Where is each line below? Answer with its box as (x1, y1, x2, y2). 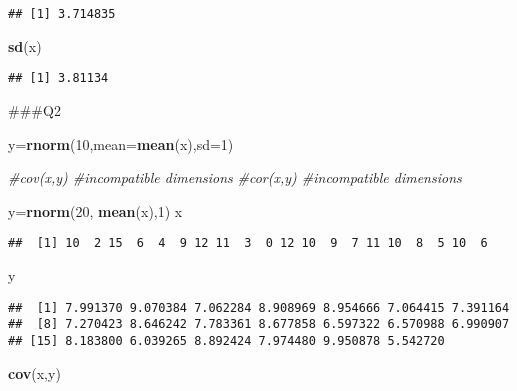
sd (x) (8, 35, 42, 56)
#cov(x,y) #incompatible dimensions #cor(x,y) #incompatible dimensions (8, 167, 462, 188)
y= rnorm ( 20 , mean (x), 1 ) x (8, 200, 183, 221)
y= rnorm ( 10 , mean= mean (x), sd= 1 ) (8, 133, 234, 154)
